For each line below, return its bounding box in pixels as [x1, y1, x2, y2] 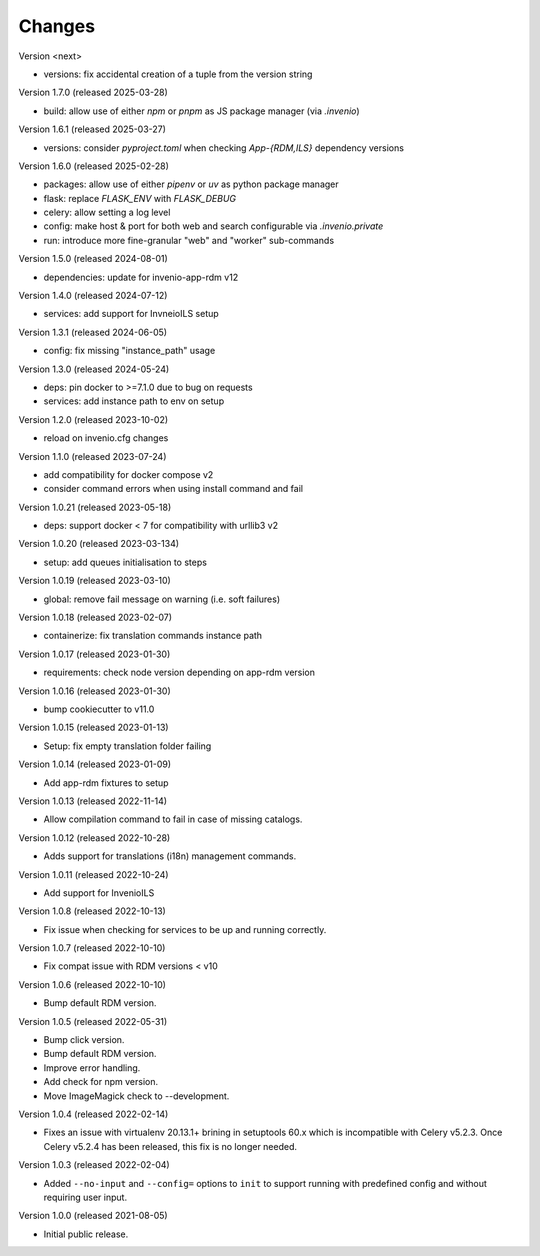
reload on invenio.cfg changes [43, 432, 169, 444]
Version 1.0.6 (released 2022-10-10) [18, 978, 167, 990]
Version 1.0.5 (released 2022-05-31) [18, 1015, 168, 1027]
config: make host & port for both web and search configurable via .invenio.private [43, 220, 384, 232]
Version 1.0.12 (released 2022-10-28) [18, 831, 171, 844]
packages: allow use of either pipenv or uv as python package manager [43, 178, 339, 190]
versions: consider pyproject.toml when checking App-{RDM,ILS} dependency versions [43, 141, 405, 154]
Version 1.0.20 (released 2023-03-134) [18, 538, 180, 550]
